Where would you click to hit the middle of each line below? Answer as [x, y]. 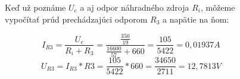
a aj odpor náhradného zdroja [135, 7]
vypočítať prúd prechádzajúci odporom [76, 19]
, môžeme [218, 7]
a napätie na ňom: [196, 19]
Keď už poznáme [35, 7]
